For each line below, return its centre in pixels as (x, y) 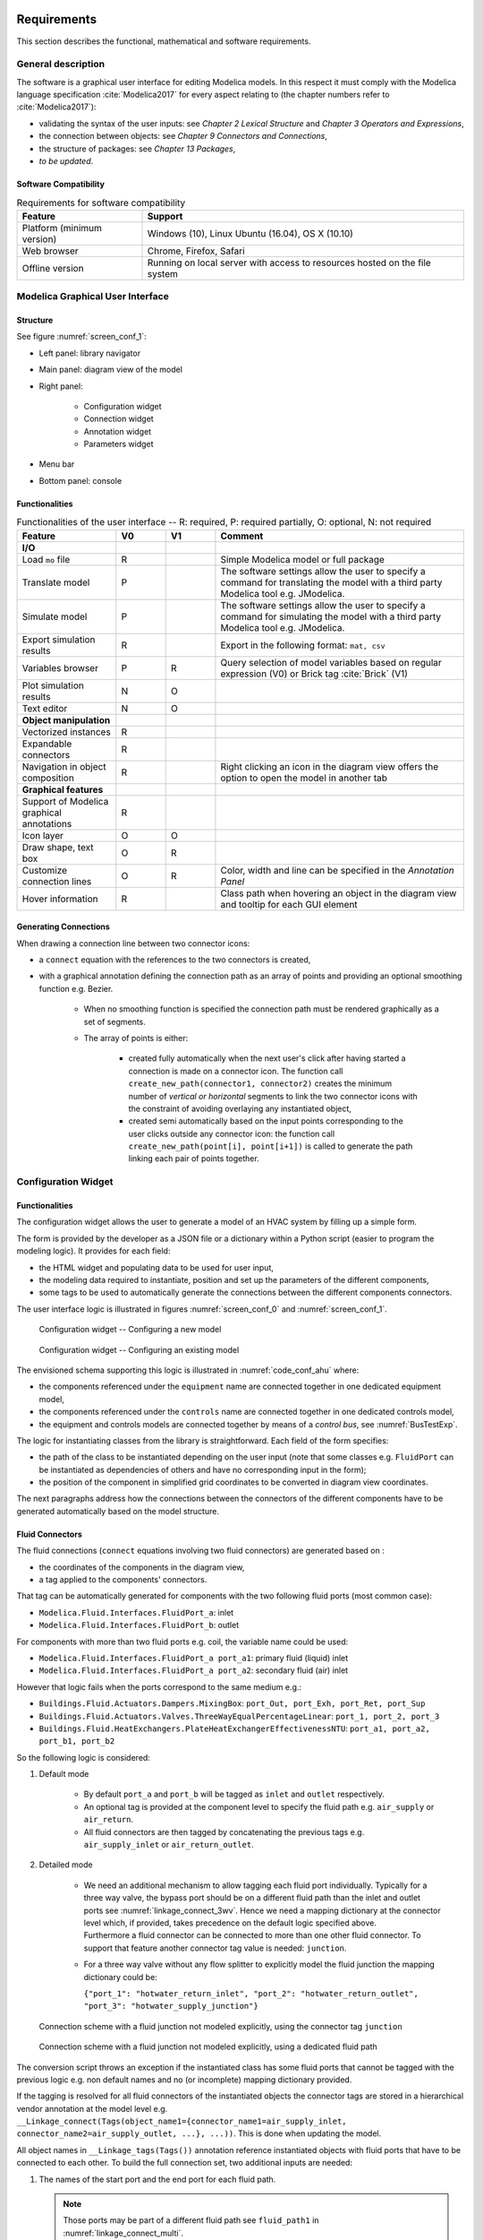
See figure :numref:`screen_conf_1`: (81, 337)
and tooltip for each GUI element (289, 904)
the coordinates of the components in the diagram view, (142, 1567)
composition (48, 778)
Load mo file (46, 559)
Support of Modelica (65, 801)
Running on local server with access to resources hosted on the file (289, 263)
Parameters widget (119, 444)
